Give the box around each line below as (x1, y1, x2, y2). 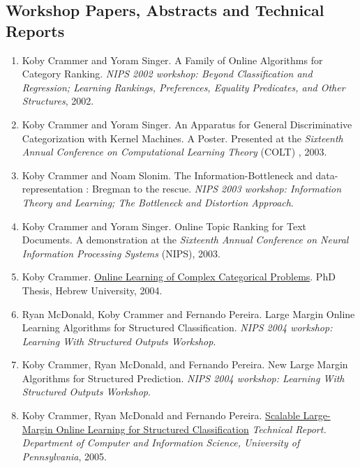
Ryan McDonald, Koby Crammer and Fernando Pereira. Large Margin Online (22, 306, 355, 321)
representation (22, 181, 83, 196)
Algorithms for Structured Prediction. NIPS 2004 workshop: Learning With (22, 370, 345, 385)
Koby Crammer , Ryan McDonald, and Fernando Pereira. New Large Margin (22, 357, 348, 372)
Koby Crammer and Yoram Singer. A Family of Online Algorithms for (22, 52, 323, 67)
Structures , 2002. (22, 93, 94, 108)
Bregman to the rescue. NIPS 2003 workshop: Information (91, 181, 342, 196)
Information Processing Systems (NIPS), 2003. (22, 246, 220, 260)
